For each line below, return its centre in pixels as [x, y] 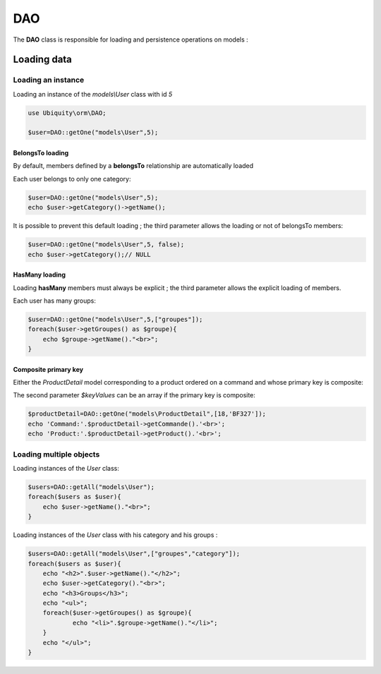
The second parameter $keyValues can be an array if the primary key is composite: [134, 395]
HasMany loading [40, 275]
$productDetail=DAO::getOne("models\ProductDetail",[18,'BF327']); [147, 414]
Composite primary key [48, 369]
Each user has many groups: [55, 301]
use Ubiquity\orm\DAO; [67, 113]
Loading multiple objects [56, 454]
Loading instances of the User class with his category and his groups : [115, 535]
